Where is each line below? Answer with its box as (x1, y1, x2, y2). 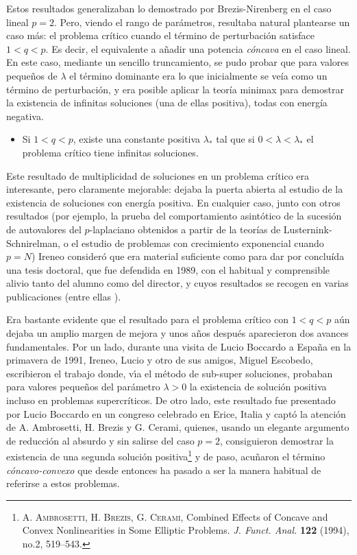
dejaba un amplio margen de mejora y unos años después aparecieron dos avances (6, 326, 349, 340)
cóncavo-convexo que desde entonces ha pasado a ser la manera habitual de (6, 462, 321, 477)
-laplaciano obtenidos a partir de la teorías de (89, 222, 281, 236)
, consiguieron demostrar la (220, 433, 334, 447)
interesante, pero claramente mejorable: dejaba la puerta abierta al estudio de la (6, 182, 343, 196)
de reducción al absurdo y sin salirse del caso (6, 433, 195, 447)
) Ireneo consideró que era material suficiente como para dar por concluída (31, 249, 345, 263)
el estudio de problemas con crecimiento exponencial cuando (71, 235, 324, 250)
